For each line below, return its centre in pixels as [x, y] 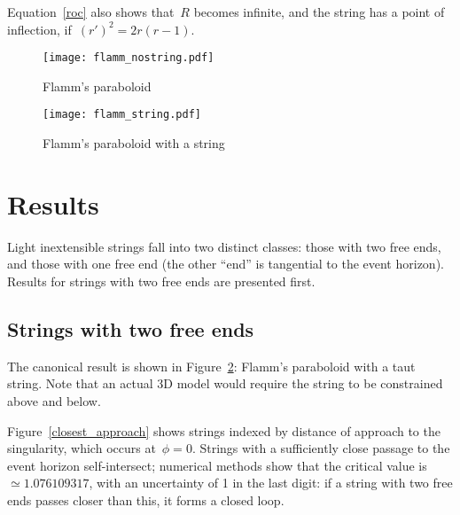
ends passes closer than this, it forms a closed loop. [146, 499]
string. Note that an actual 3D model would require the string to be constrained [225, 383]
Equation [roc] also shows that [91, 12]
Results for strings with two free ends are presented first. [161, 281]
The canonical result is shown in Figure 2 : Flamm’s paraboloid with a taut [211, 366]
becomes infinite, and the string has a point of [319, 12]
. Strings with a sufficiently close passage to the [321, 448]
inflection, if [39, 29]
